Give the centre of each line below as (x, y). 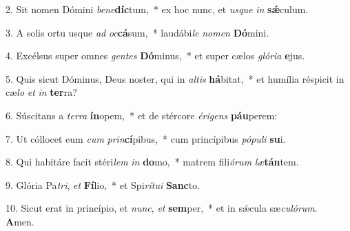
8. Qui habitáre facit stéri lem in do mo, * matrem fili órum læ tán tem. (152, 162)
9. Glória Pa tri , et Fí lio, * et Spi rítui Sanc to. (103, 184)
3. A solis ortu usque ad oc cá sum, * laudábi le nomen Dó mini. (137, 32)
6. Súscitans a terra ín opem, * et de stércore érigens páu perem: (142, 115)
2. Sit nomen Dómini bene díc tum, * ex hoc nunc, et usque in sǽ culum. (157, 9)
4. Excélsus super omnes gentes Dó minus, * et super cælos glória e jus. (155, 56)
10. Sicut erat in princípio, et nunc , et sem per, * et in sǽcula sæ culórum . (162, 208)
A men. (20, 221)
